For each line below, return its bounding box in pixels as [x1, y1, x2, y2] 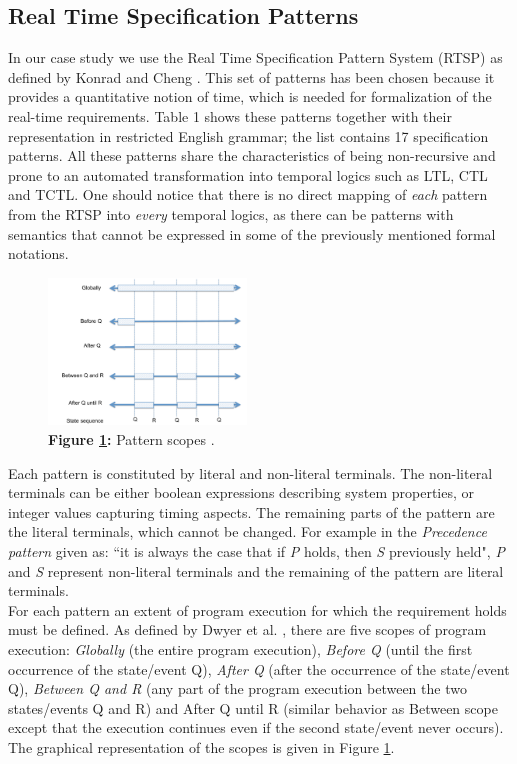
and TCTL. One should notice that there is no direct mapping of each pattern [8, 184, 488, 205]
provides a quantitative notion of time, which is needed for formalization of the [8, 86, 492, 107]
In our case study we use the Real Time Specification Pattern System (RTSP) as [8, 47, 503, 68]
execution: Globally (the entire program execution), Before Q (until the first [8, 638, 473, 659]
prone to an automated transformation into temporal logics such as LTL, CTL [8, 164, 488, 185]
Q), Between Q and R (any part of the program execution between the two [8, 678, 467, 699]
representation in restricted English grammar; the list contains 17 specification [8, 125, 489, 146]
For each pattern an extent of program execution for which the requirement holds [8, 599, 507, 620]
